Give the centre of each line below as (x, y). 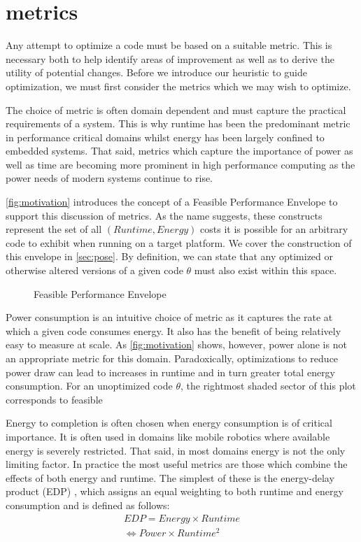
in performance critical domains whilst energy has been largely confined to (165, 137)
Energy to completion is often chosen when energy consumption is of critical (169, 423)
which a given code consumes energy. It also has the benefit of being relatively (174, 330)
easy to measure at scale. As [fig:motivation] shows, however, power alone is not (176, 344)
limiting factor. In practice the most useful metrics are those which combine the (177, 464)
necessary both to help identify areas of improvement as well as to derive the (170, 58)
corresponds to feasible (54, 399)
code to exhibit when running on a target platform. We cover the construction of (179, 242)
